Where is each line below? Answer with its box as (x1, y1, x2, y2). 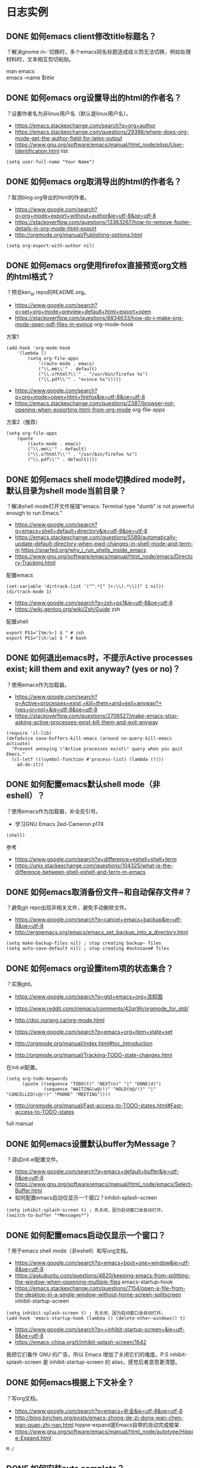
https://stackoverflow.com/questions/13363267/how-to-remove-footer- (14, 218, 192, 225)
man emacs (6, 68, 35, 75)
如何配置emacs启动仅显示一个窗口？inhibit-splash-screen (14, 1194, 157, 1201)
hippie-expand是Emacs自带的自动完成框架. (74, 1421, 181, 1428)
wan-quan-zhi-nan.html (14, 1421, 74, 1428)
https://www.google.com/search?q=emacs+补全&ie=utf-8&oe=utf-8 (14, 1407, 183, 1414)
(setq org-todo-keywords (6, 1076, 68, 1082)
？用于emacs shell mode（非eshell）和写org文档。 (6, 1247, 131, 1254)
